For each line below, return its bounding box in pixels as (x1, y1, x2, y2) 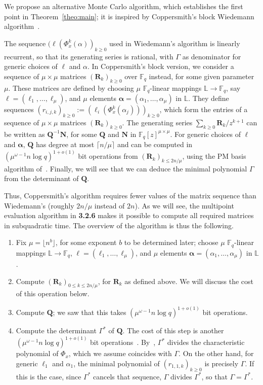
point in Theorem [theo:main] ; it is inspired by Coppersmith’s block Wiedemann (4, 11, 254, 21)
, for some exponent (55, 237, 117, 248)
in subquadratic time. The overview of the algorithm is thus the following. (4, 220, 234, 230)
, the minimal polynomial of (73, 358, 160, 368)
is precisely (204, 358, 239, 368)
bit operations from (78, 151, 138, 161)
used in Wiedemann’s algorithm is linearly (109, 38, 240, 48)
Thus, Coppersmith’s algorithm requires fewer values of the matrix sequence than (4, 190, 256, 201)
